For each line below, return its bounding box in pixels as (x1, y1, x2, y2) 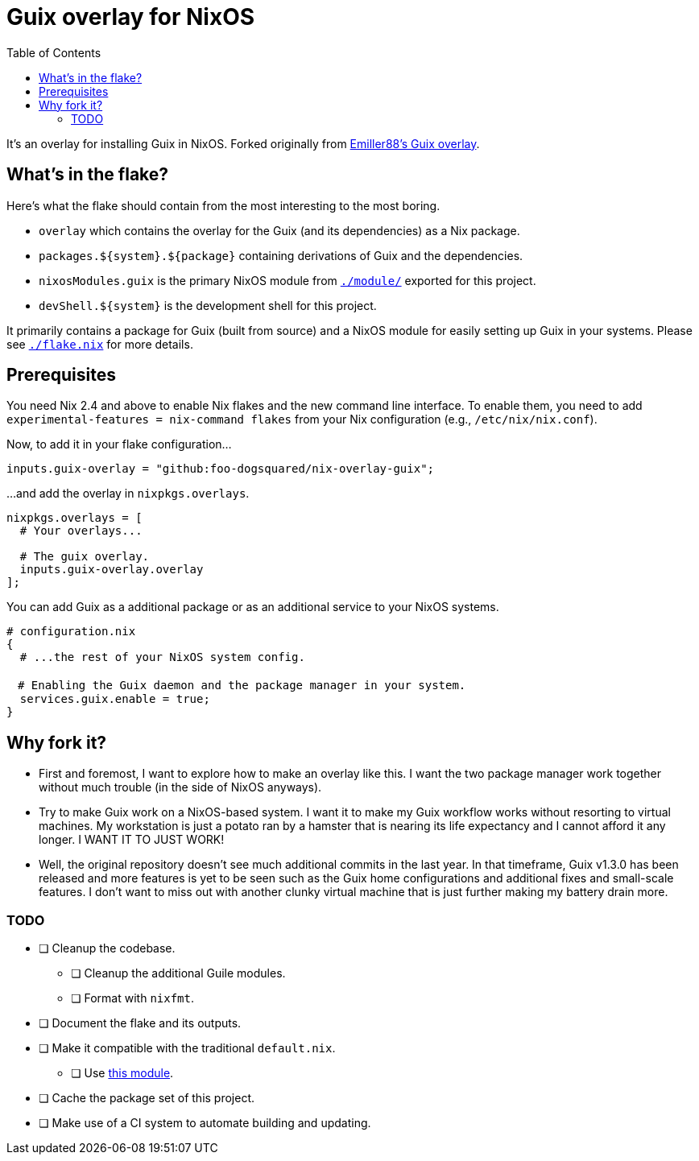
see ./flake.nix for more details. (6, 337, 193, 351)
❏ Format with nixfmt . (71, 991, 194, 1006)
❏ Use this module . (71, 1066, 174, 1080)
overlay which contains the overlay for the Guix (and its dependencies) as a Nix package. (39, 223, 520, 238)
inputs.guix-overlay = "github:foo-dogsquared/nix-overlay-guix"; (6, 462, 435, 476)
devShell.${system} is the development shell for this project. (39, 298, 377, 312)
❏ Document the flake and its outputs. (39, 1016, 242, 1031)
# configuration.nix (6, 625, 136, 638)
